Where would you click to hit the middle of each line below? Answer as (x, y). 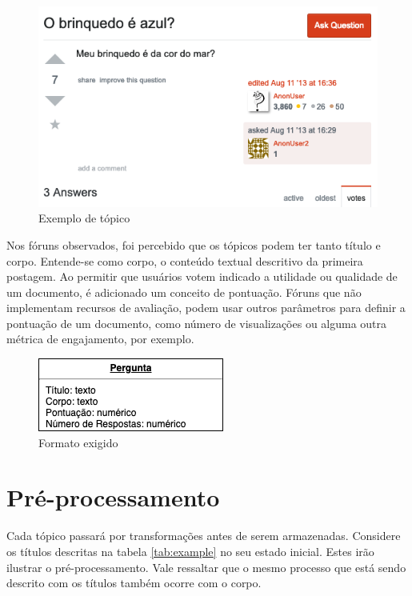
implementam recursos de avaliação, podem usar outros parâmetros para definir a (206, 308)
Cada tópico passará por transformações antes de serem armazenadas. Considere (204, 536)
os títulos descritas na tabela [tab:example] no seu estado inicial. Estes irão (190, 551)
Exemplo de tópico (84, 218)
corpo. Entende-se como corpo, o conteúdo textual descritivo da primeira (185, 260)
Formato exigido (78, 442)
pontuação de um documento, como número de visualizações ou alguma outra (197, 323)
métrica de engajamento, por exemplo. (100, 339)
